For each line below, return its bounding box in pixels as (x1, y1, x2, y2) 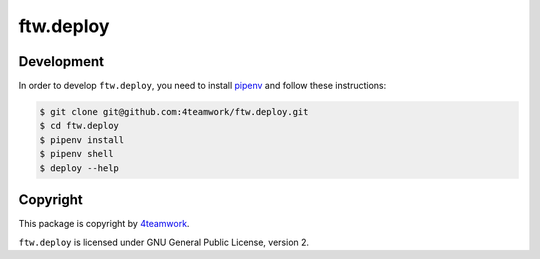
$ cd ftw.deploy (39, 120, 120, 132)
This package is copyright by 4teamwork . (18, 218, 190, 230)
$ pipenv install (39, 134, 125, 145)
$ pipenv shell (39, 148, 114, 160)
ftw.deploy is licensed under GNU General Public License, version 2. (18, 236, 310, 248)
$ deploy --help (39, 162, 120, 174)
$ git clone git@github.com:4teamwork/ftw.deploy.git (39, 106, 309, 118)
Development (18, 53, 105, 70)
